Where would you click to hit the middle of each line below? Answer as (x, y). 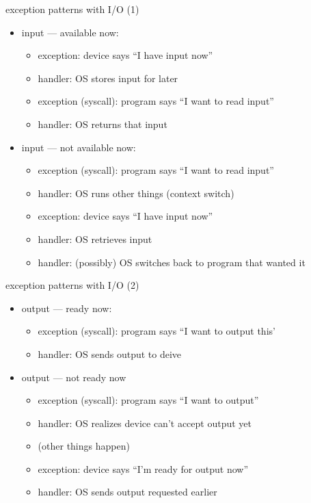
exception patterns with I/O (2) (72, 285)
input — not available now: (79, 147)
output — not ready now (74, 377)
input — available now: (70, 32)
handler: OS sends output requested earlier (127, 492)
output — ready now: (67, 308)
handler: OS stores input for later (108, 78)
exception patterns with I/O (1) (72, 9)
